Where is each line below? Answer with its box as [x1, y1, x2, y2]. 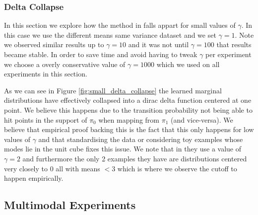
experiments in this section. [4, 69, 87, 79]
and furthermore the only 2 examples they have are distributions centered [22, 153, 247, 163]
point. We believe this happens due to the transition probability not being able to [4, 104, 253, 115]
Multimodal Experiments [4, 197, 136, 213]
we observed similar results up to [4, 39, 104, 50]
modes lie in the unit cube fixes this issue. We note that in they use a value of [4, 143, 241, 154]
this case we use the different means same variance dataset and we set [4, 29, 216, 40]
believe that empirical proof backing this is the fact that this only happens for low [4, 124, 254, 135]
